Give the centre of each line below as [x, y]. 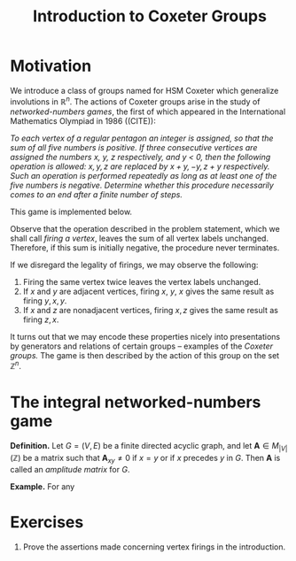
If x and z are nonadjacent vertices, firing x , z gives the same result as [150, 310]
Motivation [51, 66]
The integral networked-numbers [136, 402]
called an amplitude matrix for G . [70, 469]
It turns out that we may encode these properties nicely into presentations [145, 336]
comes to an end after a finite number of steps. [96, 194]
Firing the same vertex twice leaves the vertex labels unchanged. [141, 281]
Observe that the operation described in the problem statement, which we [145, 228]
